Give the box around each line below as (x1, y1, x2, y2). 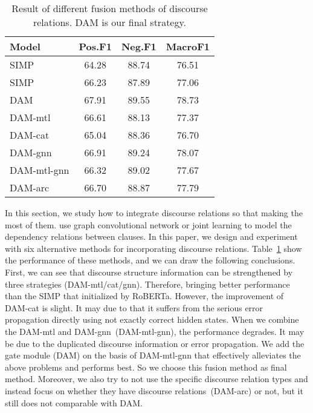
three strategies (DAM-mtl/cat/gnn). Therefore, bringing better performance (5, 277, 290, 290)
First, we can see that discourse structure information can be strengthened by (5, 265, 293, 278)
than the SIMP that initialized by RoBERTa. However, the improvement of (5, 289, 284, 302)
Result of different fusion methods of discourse (11, 1, 208, 15)
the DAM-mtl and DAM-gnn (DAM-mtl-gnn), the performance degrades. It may (5, 325, 305, 337)
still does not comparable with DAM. (5, 396, 143, 409)
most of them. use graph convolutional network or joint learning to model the (5, 218, 292, 231)
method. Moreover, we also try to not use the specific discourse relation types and (5, 372, 308, 385)
